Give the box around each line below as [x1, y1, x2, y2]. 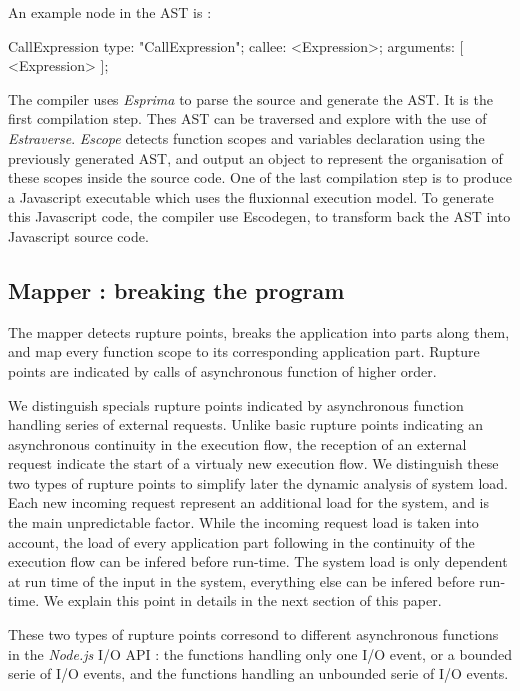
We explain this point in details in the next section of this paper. [43, 590, 442, 611]
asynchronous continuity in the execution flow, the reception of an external [8, 433, 467, 454]
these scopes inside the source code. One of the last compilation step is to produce [8, 167, 512, 188]
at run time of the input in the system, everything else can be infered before [8, 570, 475, 591]
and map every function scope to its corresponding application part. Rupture [8, 341, 480, 362]
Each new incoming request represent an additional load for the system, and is [8, 492, 490, 513]
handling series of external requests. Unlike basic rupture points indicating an [8, 414, 484, 435]
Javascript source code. [8, 225, 149, 246]
